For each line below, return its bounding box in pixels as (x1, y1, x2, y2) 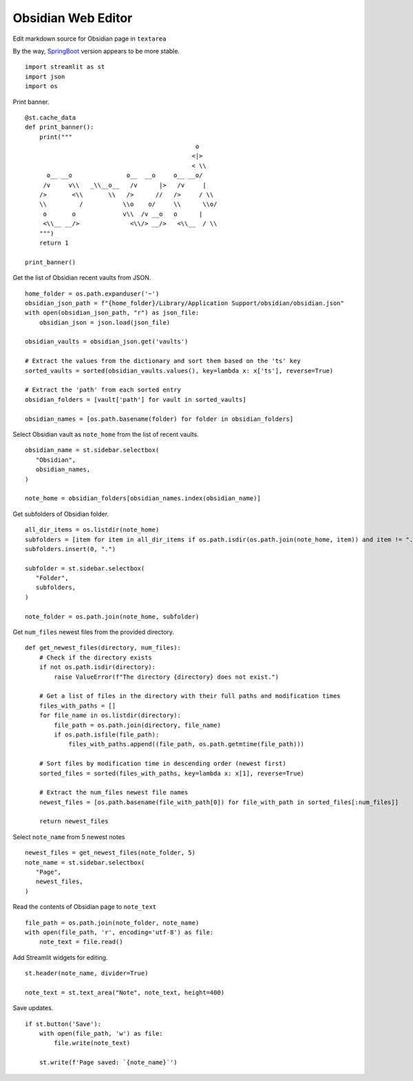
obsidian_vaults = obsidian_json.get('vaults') (25, 338, 189, 346)
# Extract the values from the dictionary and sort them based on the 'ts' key (25, 357, 301, 365)
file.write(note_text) (54, 1039, 131, 1047)
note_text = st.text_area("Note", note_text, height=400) (25, 989, 225, 996)
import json (25, 72, 65, 81)
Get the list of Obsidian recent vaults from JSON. (12, 274, 151, 282)
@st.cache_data (25, 114, 76, 121)
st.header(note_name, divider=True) (25, 969, 149, 978)
